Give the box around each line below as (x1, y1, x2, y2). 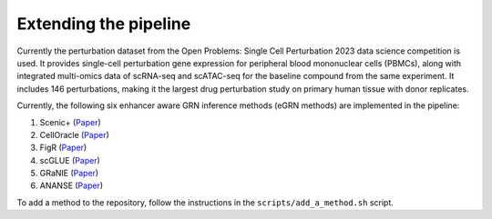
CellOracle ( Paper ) (39, 129, 109, 140)
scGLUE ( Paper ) (39, 154, 100, 165)
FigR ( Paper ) (39, 142, 87, 154)
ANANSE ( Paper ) (39, 180, 104, 191)
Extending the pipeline (16, 14, 191, 34)
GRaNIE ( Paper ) (39, 168, 99, 179)
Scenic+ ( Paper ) (39, 116, 102, 127)
